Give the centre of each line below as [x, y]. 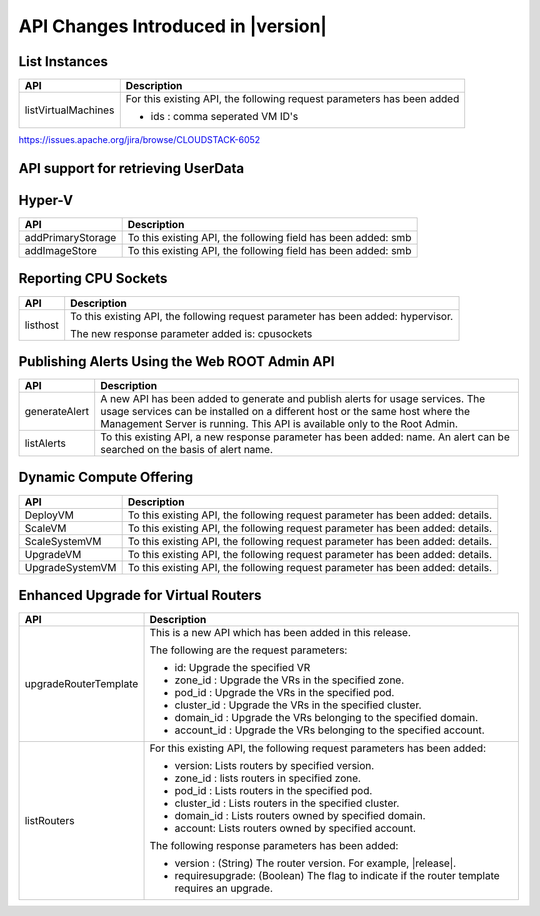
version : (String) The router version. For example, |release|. [315, 863]
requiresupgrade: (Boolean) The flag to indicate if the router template [337, 876]
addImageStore [60, 250]
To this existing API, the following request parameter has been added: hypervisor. [262, 316]
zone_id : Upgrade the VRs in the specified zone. [289, 680]
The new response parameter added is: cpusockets [191, 333]
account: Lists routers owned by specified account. [295, 828]
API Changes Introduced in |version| [172, 26]
